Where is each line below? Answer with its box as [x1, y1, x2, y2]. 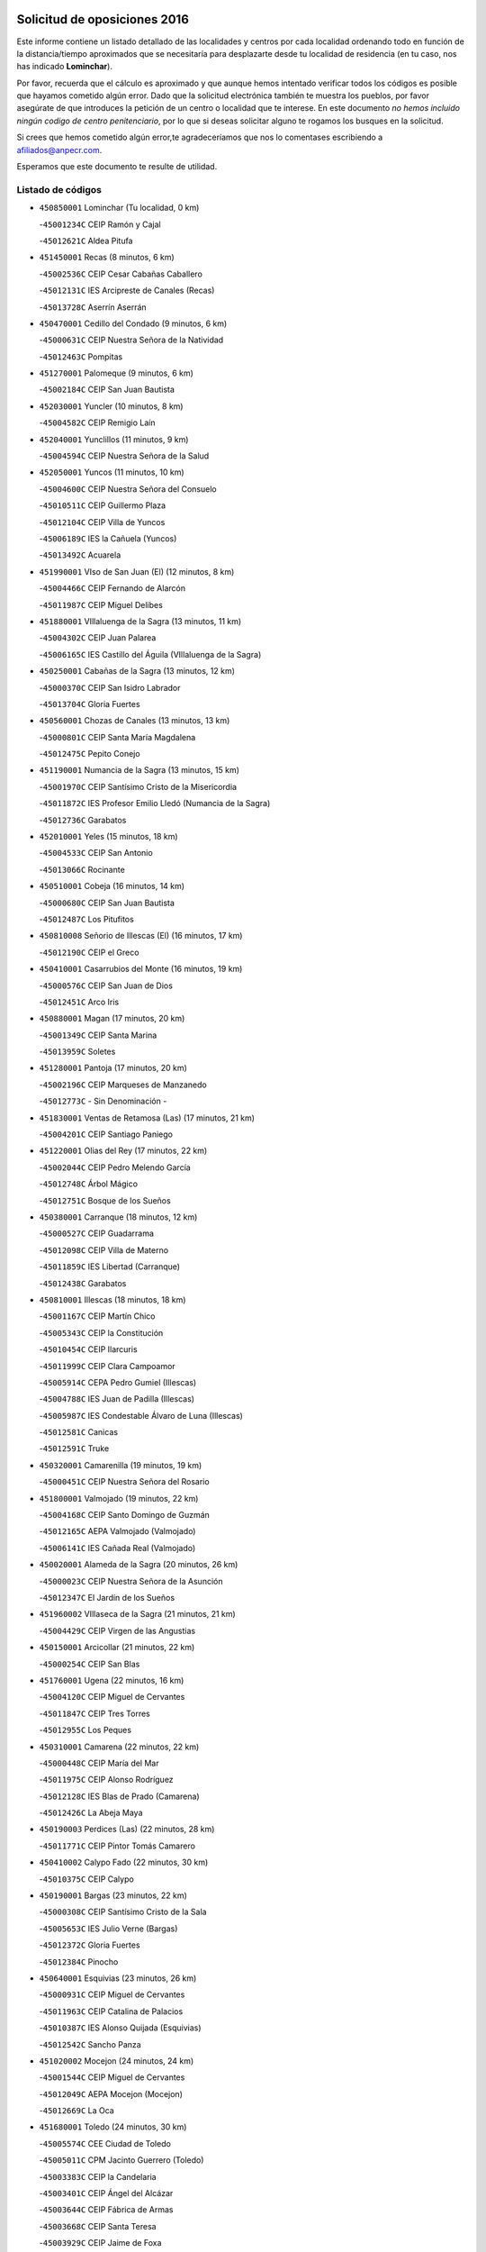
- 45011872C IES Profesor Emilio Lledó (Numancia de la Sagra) [39, 798, 271, 809]
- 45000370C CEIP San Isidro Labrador [39, 682, 181, 693]
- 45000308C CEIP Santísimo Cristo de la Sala [39, 1906, 207, 1918]
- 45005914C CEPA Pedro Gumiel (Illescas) [39, 1376, 197, 1387]
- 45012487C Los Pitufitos [39, 913, 134, 924]
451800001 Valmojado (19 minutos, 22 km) [39, 1493, 199, 1503]
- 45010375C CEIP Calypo [39, 1874, 134, 1884]
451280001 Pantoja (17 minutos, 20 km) [39, 1063, 188, 1074]
